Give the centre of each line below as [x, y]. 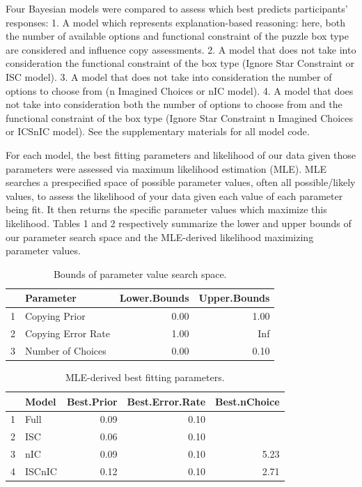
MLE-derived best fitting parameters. [145, 377]
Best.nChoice [247, 401]
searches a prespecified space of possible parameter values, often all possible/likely [181, 182]
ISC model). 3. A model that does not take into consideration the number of [169, 76]
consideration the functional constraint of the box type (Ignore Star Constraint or [180, 63]
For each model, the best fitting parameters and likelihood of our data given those [181, 154]
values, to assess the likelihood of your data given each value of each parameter [174, 195]
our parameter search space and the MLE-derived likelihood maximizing [160, 237]
